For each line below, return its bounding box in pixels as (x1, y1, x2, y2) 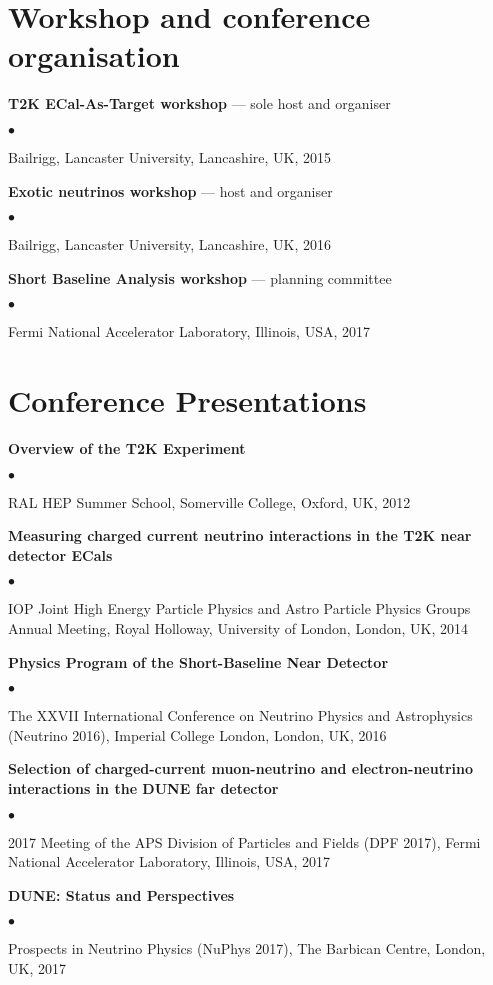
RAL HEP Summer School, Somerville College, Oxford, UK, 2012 (8, 491, 411, 512)
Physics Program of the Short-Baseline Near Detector (8, 651, 389, 672)
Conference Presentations (8, 380, 367, 421)
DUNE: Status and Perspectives (8, 884, 235, 905)
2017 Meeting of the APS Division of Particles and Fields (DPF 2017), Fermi (8, 831, 481, 852)
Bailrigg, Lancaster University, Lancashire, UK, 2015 (8, 146, 331, 167)
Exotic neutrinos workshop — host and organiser (8, 180, 333, 201)
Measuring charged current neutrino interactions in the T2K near (8, 525, 472, 546)
